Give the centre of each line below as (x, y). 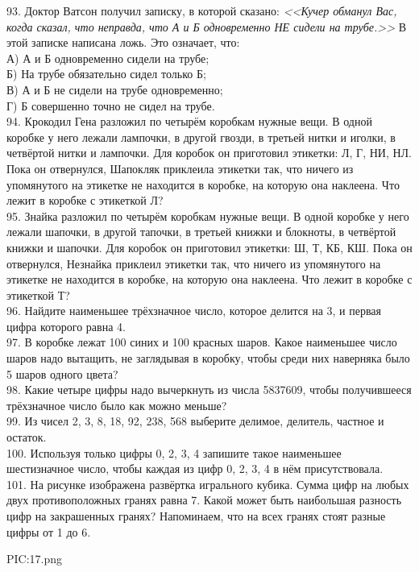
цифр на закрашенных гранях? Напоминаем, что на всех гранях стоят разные (196, 516)
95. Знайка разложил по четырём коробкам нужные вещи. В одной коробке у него (208, 216)
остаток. (27, 437)
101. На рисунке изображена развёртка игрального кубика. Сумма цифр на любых (208, 484)
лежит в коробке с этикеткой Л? (85, 200)
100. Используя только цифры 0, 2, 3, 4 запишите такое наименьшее (174, 452)
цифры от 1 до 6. (49, 531)
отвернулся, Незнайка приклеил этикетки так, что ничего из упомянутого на (194, 263)
